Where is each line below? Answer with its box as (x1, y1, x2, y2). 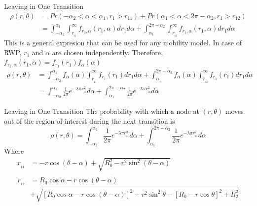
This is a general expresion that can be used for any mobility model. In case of (4, 37, 242, 48)
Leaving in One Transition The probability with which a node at (4, 106, 199, 116)
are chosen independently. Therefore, (52, 47, 163, 57)
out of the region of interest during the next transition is (4, 115, 175, 126)
